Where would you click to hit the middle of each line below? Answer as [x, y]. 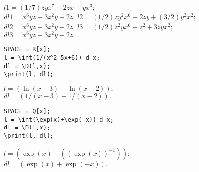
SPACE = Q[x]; [27, 111]
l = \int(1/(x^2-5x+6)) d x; [52, 58]
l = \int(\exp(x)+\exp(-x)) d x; [59, 119]
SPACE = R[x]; [27, 50]
